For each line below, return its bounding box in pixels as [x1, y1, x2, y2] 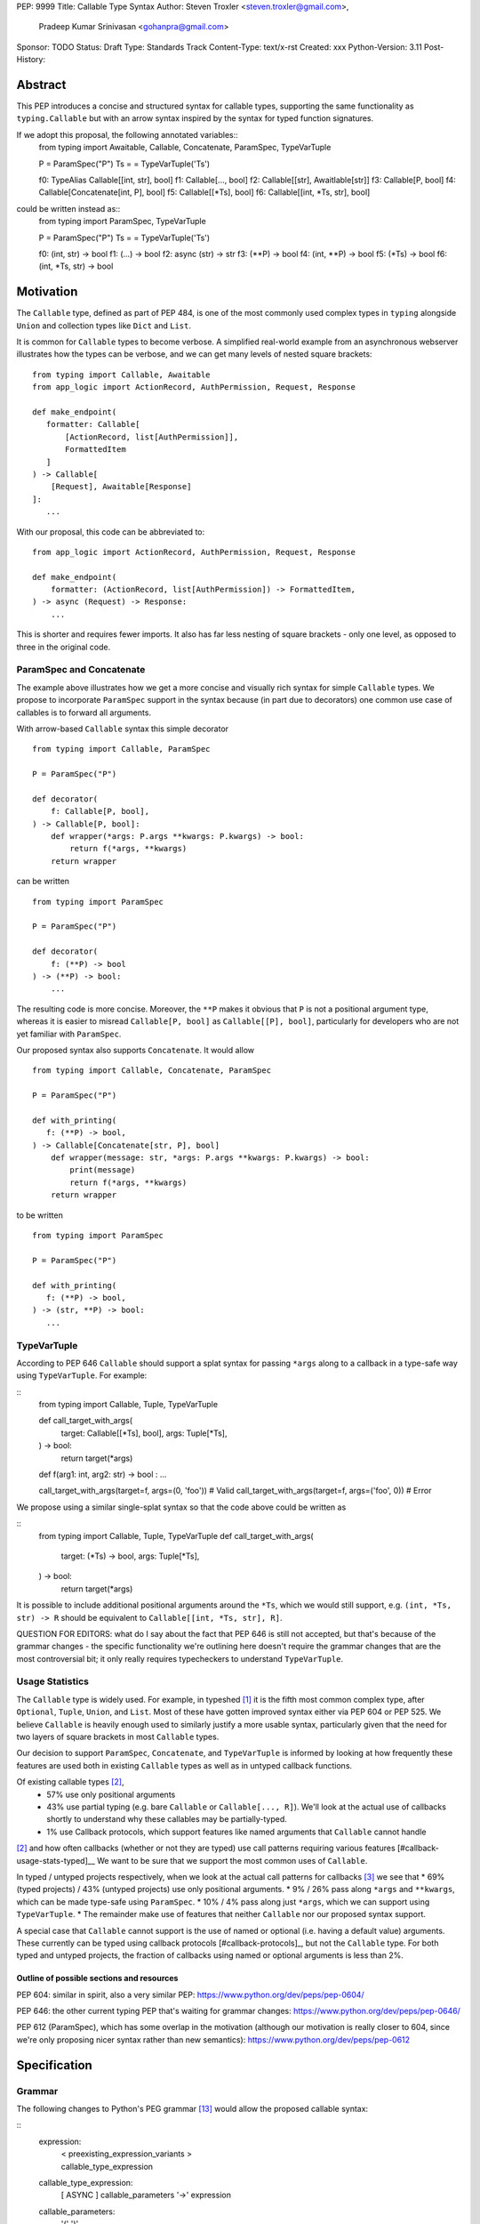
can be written [16, 876, 70, 887]
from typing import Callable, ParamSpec [32, 744, 211, 754]
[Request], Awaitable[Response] [50, 481, 192, 492]
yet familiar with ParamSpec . [16, 1028, 122, 1039]
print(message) [69, 1165, 136, 1175]
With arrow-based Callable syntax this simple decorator [16, 723, 229, 734]
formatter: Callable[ [45, 419, 140, 430]
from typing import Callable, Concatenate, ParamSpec [32, 1066, 271, 1076]
